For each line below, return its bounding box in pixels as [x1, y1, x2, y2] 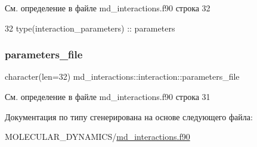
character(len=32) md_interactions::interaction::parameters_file [5, 70, 240, 83]
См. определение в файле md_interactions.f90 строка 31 [5, 90, 210, 102]
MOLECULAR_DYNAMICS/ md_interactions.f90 [5, 130, 190, 143]
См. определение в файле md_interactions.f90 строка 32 [5, 2, 210, 14]
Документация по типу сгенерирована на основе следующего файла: [5, 110, 253, 123]
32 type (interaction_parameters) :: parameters [5, 21, 175, 34]
